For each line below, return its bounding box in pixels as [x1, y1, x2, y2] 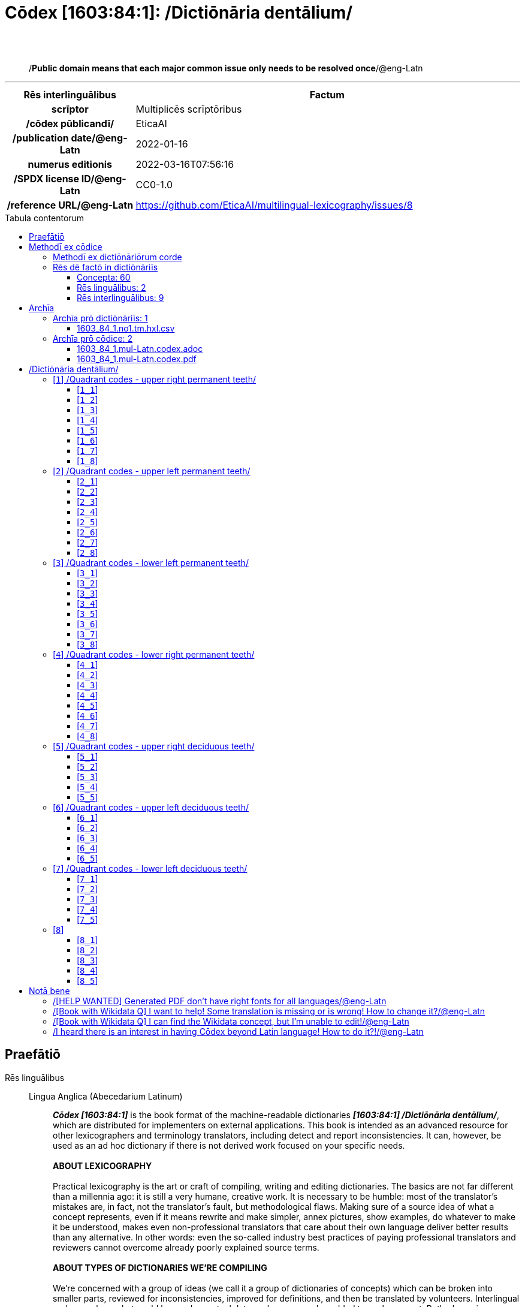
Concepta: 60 [77, 272, 131, 282]
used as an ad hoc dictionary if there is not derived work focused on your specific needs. [53, 1140, 405, 1151]
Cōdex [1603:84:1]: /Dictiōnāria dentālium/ [5, 2, 353, 23]
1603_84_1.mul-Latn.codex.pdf [77, 353, 197, 364]
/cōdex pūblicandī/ [26, 117, 114, 130]
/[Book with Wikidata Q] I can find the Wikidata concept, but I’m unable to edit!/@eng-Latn [53, 1016, 409, 1026]
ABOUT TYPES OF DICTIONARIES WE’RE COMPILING [53, 1262, 267, 1273]
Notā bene [29, 985, 70, 996]
